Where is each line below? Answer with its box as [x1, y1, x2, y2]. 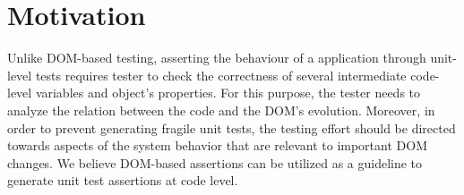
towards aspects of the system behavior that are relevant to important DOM [7, 136, 427, 155]
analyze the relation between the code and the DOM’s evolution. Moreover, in [7, 100, 435, 119]
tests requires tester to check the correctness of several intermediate [35, 65, 407, 84]
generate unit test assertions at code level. [7, 171, 238, 190]
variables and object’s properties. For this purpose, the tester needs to [35, 83, 421, 102]
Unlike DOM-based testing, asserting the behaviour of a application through [7, 48, 426, 67]
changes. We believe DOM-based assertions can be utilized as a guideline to [7, 153, 423, 172]
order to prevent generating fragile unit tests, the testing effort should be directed [7, 118, 456, 137]
